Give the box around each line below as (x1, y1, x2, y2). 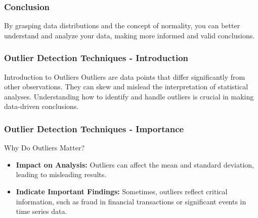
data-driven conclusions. (4, 101, 79, 112)
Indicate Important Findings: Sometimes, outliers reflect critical (16, 186, 228, 196)
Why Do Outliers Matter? (4, 142, 85, 153)
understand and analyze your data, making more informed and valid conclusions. (4, 30, 255, 40)
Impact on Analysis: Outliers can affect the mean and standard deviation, (16, 159, 254, 170)
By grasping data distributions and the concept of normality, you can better (4, 20, 240, 31)
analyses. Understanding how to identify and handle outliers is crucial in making (4, 91, 254, 101)
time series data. (16, 206, 67, 216)
